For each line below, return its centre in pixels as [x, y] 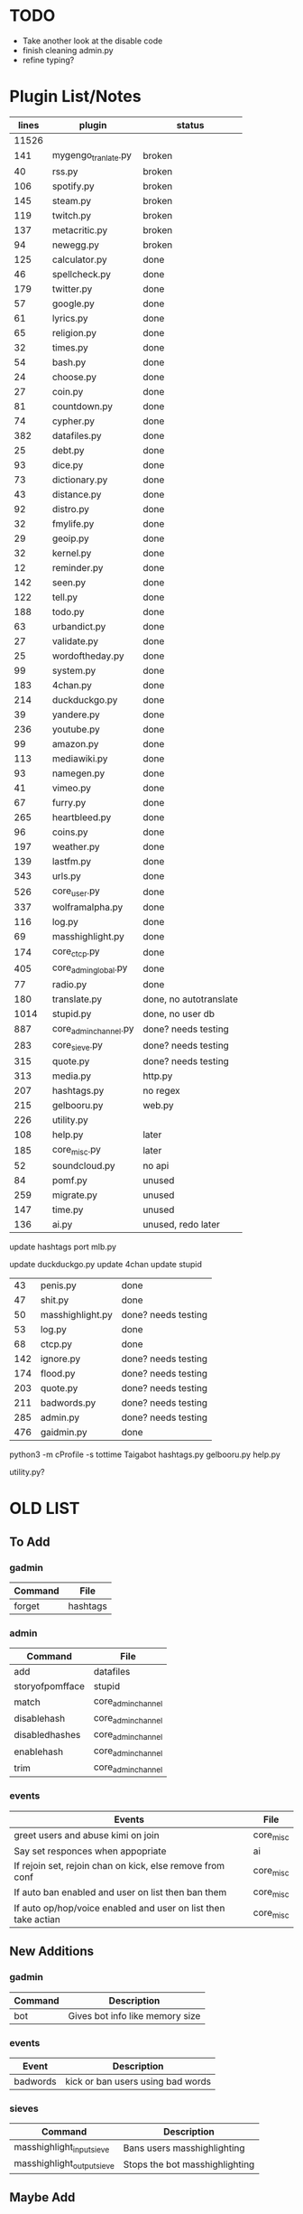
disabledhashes [47, 1735]
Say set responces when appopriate [90, 1851]
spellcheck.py [81, 275]
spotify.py [73, 186]
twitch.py [72, 216]
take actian [37, 1919]
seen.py [69, 583]
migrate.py [74, 1195]
